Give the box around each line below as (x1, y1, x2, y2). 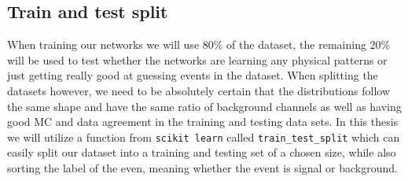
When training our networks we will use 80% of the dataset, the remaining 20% (7, 36, 391, 53)
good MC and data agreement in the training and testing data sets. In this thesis (7, 113, 399, 130)
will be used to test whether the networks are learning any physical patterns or (7, 51, 388, 68)
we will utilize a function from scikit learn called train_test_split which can (7, 128, 400, 145)
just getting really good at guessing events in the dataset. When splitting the (7, 67, 378, 83)
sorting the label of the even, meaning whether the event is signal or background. (7, 160, 398, 176)
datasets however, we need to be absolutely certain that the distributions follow (7, 82, 390, 98)
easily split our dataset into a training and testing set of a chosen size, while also (7, 144, 396, 161)
